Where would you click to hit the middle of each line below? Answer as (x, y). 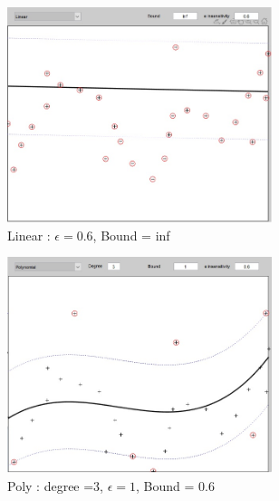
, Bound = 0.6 (175, 485)
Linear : (29, 235)
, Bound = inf (131, 235)
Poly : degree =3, (56, 485)
